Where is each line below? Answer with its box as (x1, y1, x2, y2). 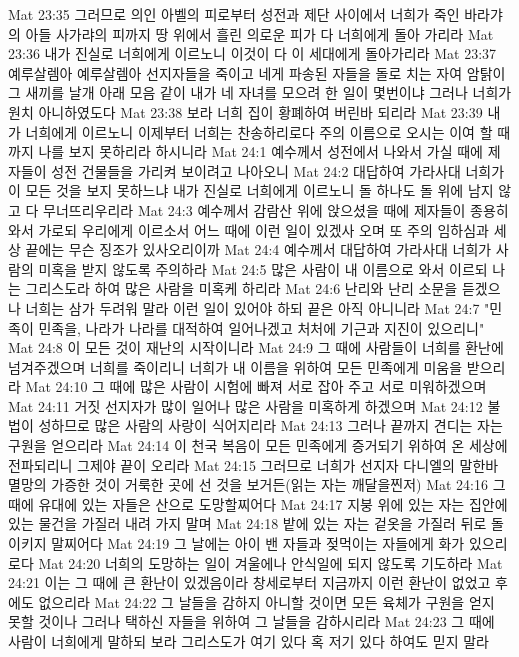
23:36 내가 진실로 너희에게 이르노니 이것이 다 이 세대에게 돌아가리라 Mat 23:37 (8, 43, 497, 64)
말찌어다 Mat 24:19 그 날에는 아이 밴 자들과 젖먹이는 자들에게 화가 (51, 533, 465, 554)
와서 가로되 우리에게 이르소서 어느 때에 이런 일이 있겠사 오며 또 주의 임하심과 (8, 219, 489, 240)
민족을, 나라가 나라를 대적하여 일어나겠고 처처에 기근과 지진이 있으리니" (38, 317, 485, 338)
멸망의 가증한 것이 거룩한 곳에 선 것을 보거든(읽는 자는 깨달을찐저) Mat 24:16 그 (8, 474, 506, 495)
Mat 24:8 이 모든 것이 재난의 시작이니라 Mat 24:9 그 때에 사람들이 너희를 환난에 (8, 337, 504, 358)
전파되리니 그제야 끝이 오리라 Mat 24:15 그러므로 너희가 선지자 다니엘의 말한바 (8, 454, 499, 475)
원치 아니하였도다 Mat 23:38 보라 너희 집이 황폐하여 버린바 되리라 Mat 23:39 (8, 101, 483, 122)
